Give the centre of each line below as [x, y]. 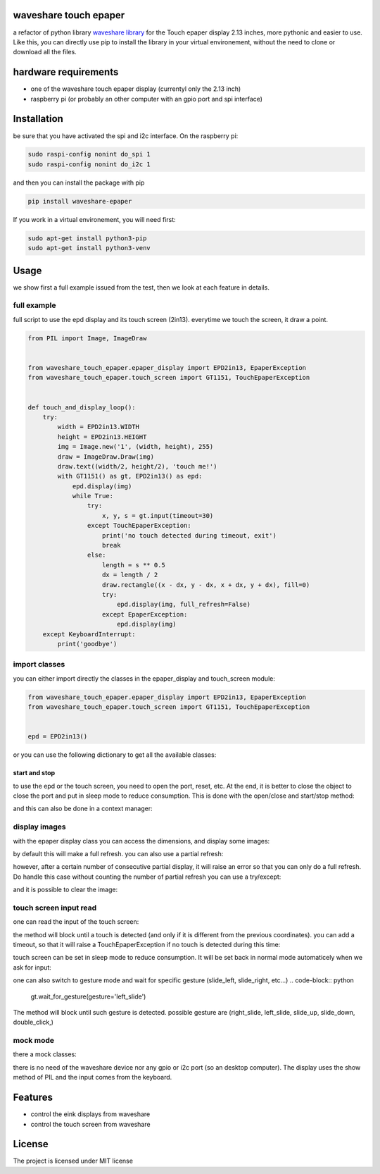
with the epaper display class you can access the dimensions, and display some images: [141, 841]
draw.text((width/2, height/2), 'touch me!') [137, 466]
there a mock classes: [45, 1054]
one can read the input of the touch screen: [76, 922]
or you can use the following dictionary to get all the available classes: [115, 755]
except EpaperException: [145, 614]
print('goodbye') [87, 644]
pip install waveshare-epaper [80, 201]
